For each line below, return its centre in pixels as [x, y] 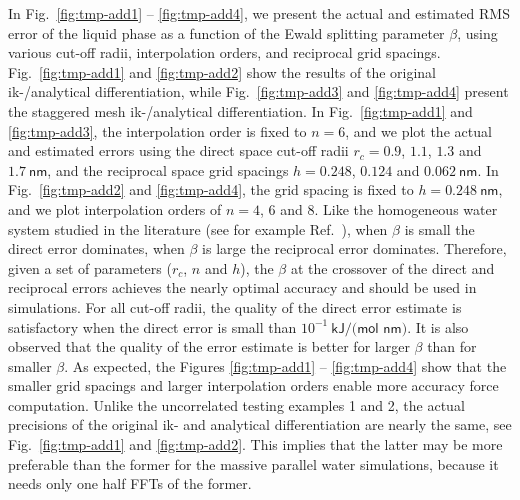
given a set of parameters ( [90, 267]
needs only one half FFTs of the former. [130, 483]
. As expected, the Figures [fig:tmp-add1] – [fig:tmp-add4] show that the [285, 365]
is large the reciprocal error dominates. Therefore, [354, 248]
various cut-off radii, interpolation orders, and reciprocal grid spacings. [224, 52]
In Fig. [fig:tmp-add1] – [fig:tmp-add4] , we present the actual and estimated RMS [259, 13]
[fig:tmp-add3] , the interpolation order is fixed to [157, 130]
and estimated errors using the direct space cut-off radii [178, 150]
